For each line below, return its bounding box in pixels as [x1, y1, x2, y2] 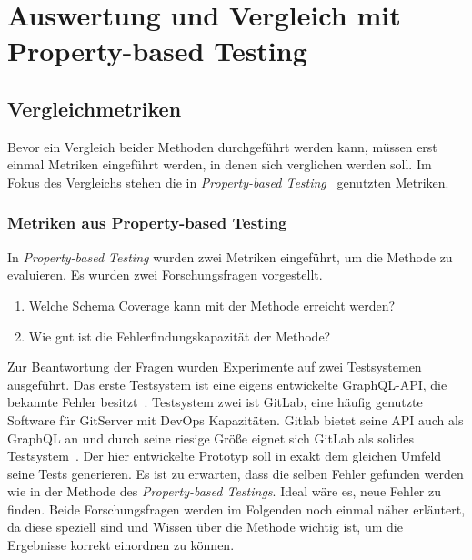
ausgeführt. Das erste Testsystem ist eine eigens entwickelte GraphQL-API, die [7, 374, 447, 393]
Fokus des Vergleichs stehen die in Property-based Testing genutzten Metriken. [7, 172, 449, 191]
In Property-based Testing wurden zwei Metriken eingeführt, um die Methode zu [7, 247, 453, 266]
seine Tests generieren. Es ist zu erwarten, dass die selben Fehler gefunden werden [7, 463, 464, 483]
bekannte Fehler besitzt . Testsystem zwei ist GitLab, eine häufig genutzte [7, 392, 423, 412]
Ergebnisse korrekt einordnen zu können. [7, 535, 235, 555]
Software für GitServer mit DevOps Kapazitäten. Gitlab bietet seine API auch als [7, 410, 464, 429]
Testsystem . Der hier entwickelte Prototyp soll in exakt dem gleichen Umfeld [7, 446, 442, 465]
